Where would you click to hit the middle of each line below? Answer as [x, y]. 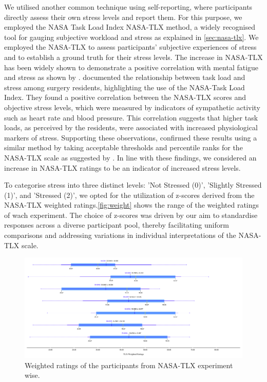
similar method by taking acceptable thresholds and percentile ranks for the [123, 147]
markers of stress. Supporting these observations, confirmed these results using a [131, 137]
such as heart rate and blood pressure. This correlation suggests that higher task [131, 117]
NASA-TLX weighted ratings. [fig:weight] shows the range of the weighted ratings [132, 205]
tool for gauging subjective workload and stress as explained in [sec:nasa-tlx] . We [131, 37]
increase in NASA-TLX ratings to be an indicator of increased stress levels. [122, 167]
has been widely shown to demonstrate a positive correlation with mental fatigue [131, 67]
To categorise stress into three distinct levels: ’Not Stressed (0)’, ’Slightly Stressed [133, 185]
